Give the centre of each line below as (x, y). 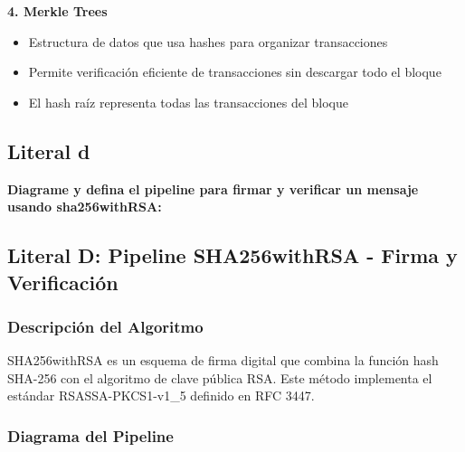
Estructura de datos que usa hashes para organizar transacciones (208, 41)
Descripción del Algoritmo (105, 326)
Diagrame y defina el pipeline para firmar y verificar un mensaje (213, 188)
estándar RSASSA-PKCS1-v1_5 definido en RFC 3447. (161, 395)
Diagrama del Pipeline (90, 435)
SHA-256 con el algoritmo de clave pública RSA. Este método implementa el (220, 377)
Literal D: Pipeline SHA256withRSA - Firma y (232, 255)
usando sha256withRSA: (85, 207)
